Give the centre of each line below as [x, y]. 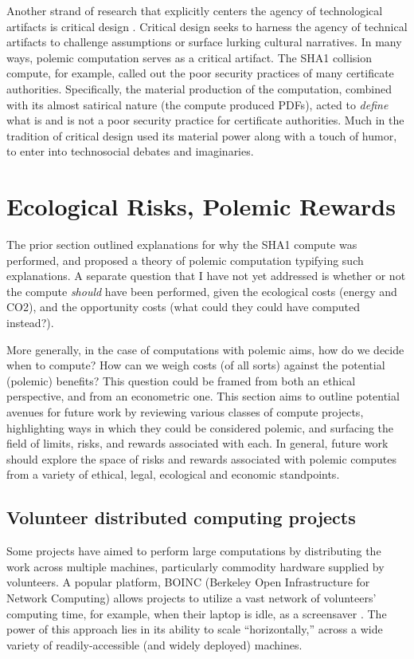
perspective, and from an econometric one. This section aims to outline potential [203, 396]
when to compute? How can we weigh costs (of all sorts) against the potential [196, 365]
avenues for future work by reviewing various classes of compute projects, [185, 412]
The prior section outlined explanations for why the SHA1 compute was [182, 245]
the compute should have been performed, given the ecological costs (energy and [202, 291]
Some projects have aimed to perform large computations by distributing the [194, 551]
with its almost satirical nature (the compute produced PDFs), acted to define [197, 104]
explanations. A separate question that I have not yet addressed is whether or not [206, 276]
